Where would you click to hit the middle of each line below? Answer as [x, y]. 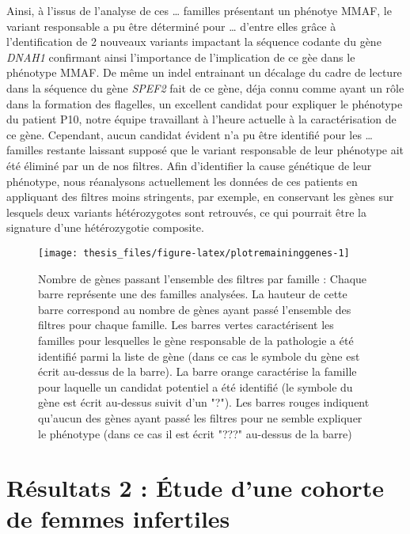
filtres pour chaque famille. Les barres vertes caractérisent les [186, 325]
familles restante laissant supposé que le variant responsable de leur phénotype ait [205, 150]
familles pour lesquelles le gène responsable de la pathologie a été [196, 340]
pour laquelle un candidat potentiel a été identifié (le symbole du [196, 386]
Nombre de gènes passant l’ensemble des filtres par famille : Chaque [203, 278]
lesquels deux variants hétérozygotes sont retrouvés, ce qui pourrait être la [186, 212]
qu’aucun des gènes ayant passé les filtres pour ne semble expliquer [200, 417]
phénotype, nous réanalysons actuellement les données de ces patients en [182, 181]
